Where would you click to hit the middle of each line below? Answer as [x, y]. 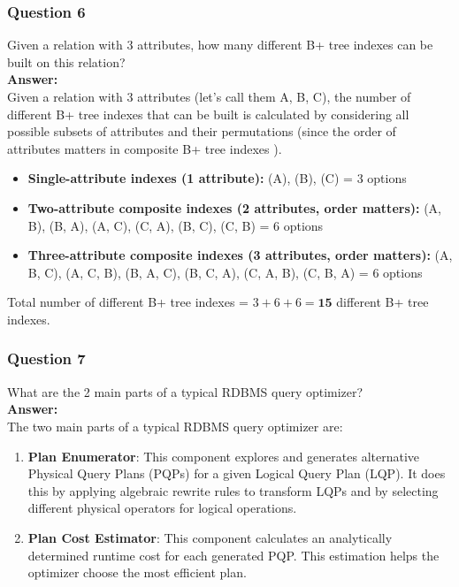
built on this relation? [66, 61]
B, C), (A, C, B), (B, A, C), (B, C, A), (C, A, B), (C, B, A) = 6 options [225, 272]
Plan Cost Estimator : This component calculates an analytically [210, 537]
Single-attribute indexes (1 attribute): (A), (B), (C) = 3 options [217, 178]
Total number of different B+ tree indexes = [128, 302]
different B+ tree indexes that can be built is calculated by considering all [208, 114]
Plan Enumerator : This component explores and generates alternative [224, 456]
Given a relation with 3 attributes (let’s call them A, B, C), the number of [209, 96]
